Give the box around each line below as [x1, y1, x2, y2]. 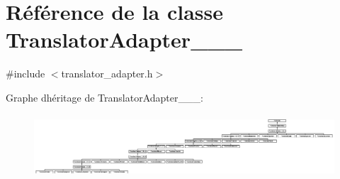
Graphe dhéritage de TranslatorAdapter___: [6, 89, 203, 104]
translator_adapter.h [61, 66, 153, 81]
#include [6, 66, 45, 81]
